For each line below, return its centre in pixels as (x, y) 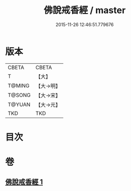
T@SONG (19, 95)
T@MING (19, 85)
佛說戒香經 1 (24, 182)
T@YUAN (19, 105)
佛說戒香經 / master (85, 10)
